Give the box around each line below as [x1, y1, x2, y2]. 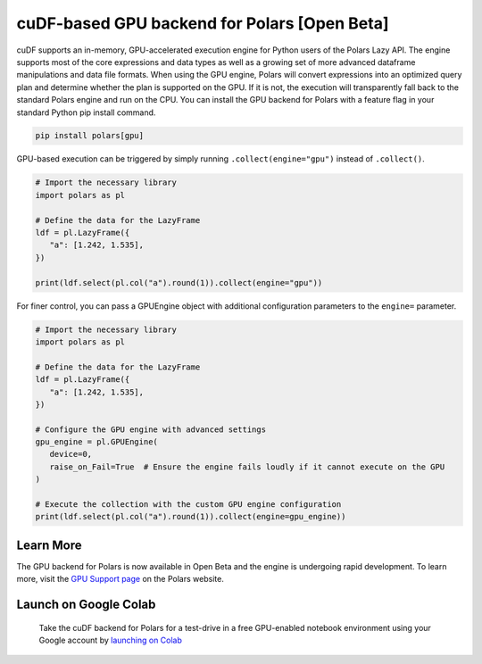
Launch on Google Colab [16, 597, 156, 612]
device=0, [49, 449, 93, 460]
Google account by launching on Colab [38, 635, 183, 646]
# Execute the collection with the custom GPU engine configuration [35, 500, 342, 510]
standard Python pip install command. [16, 107, 156, 118]
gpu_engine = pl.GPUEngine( [35, 437, 158, 447]
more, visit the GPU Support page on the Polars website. [16, 574, 225, 585]
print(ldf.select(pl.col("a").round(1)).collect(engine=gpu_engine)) [35, 511, 346, 522]
